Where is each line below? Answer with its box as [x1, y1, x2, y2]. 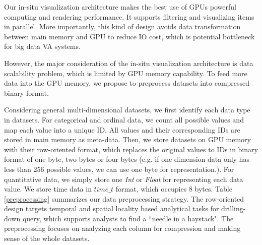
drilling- [221, 203, 246, 214]
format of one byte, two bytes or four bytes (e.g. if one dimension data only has [4, 154, 249, 164]
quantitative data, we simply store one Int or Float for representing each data [4, 173, 243, 184]
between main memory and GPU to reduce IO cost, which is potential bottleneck [4, 31, 255, 41]
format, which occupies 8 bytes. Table [115, 183, 232, 194]
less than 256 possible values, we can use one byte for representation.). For [4, 163, 234, 174]
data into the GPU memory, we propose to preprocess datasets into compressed [4, 78, 250, 88]
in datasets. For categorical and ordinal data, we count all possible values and [4, 114, 244, 125]
